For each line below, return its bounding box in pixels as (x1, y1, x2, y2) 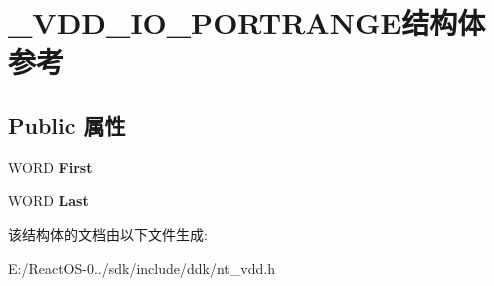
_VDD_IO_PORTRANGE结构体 (8, 2, 486, 43)
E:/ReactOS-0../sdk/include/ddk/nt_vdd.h (8, 257, 275, 278)
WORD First (8, 156, 93, 177)
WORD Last (8, 190, 89, 211)
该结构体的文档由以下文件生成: (8, 223, 208, 244)
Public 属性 (8, 109, 126, 140)
